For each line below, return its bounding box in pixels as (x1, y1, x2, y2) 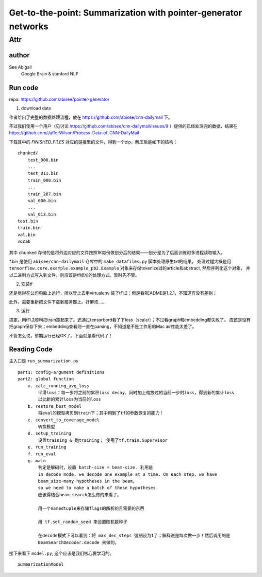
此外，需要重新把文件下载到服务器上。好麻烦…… (9, 299, 106, 305)
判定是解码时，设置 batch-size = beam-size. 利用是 (38, 465, 153, 470)
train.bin (17, 225, 41, 231)
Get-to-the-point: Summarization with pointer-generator (9, 7, 243, 18)
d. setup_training (27, 431, 72, 436)
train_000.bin (27, 178, 62, 183)
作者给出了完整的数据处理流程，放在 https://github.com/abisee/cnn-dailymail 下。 (9, 114, 173, 120)
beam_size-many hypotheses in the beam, (38, 478, 135, 484)
